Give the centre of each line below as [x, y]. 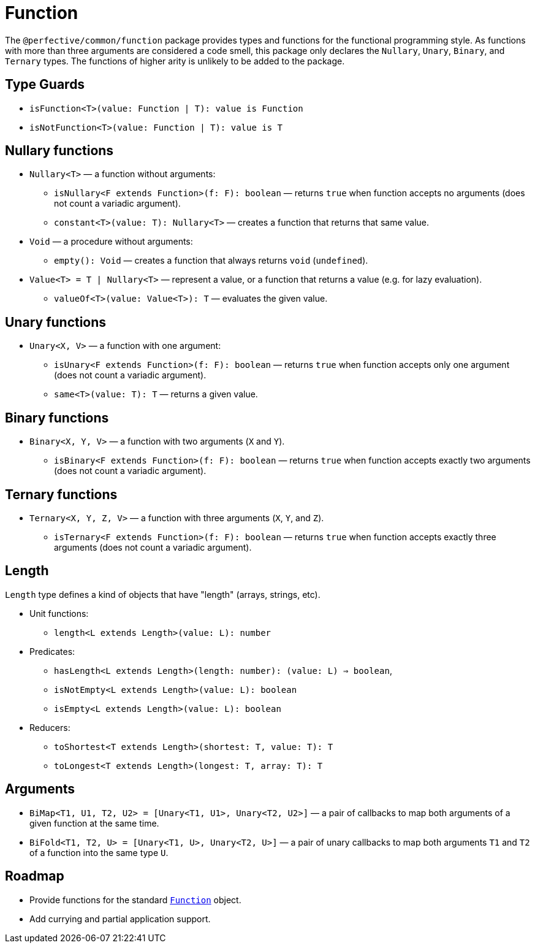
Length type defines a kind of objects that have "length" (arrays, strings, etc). [163, 594]
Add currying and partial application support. [120, 919]
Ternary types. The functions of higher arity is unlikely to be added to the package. [175, 61]
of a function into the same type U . [99, 852]
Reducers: [50, 727]
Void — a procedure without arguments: [111, 242]
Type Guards [45, 85]
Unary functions [56, 322]
